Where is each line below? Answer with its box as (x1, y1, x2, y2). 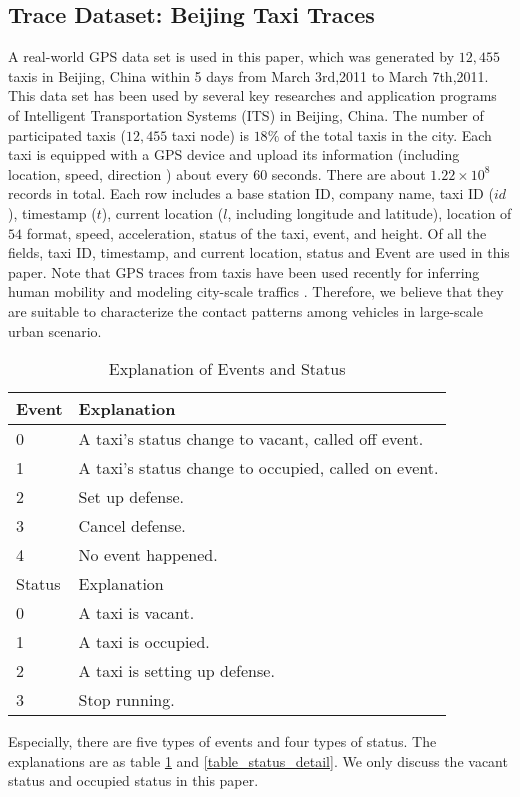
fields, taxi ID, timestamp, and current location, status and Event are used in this (8, 242, 510, 263)
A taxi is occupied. (78, 630, 210, 654)
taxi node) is (171, 124, 249, 145)
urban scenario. (8, 320, 102, 341)
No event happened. (78, 543, 218, 567)
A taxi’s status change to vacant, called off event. (78, 427, 424, 451)
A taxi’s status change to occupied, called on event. (78, 456, 439, 480)
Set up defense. (78, 485, 185, 509)
